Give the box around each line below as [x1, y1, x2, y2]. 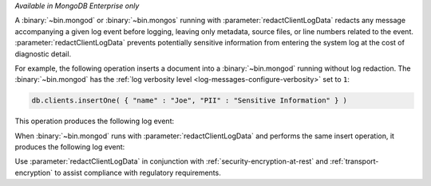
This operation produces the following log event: [14, 116, 175, 126]
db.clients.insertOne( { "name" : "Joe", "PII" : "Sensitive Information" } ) [31, 96, 347, 105]
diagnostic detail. [14, 48, 72, 59]
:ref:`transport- [330, 157, 379, 166]
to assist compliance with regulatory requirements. [54, 168, 221, 177]
